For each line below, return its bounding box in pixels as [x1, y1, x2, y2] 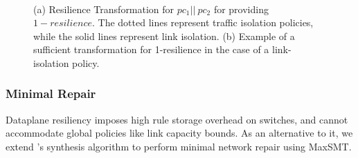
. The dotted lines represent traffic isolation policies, [91, 15, 314, 30]
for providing [213, 1, 269, 16]
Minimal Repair [6, 85, 96, 102]
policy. [72, 55, 100, 70]
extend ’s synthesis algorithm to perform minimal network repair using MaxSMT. [6, 139, 352, 153]
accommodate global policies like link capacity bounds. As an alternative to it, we [6, 126, 353, 140]
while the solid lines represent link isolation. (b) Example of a [33, 28, 295, 43]
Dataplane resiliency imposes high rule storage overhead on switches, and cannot [6, 112, 348, 126]
